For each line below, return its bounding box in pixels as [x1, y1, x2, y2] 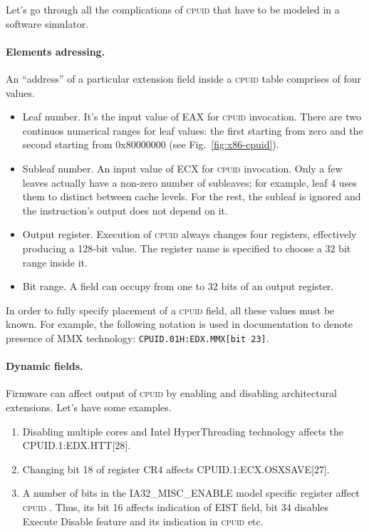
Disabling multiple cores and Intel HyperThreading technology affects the [22, 423, 343, 438]
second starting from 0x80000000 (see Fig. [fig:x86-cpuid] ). [22, 137, 279, 152]
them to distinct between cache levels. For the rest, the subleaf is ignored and [22, 189, 361, 204]
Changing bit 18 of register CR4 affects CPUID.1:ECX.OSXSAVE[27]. [22, 461, 330, 476]
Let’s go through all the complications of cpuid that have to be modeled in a [6, 2, 340, 16]
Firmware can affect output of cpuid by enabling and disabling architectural [6, 386, 337, 401]
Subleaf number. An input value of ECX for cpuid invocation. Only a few [22, 160, 343, 175]
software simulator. [6, 16, 89, 31]
